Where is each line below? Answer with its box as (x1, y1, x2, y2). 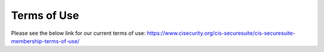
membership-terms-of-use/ (11, 37, 80, 44)
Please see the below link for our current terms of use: (11, 30, 146, 37)
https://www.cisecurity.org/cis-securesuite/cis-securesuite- (146, 30, 296, 37)
